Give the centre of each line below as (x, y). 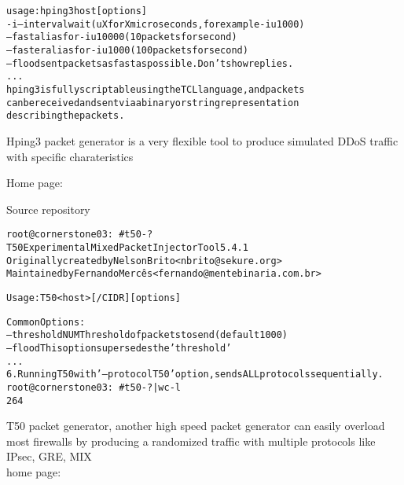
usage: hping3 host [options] (77, 11)
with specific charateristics (70, 156)
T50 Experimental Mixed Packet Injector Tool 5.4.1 (127, 247)
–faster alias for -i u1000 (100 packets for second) (127, 50)
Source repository (48, 209)
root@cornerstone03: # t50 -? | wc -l (94, 387)
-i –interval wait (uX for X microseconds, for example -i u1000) (156, 24)
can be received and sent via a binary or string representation (153, 103)
